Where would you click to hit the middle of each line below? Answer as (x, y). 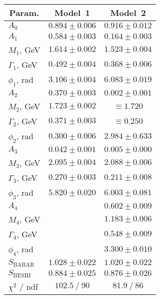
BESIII (22, 276)
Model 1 (72, 13)
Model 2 (128, 13)
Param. (24, 13)
